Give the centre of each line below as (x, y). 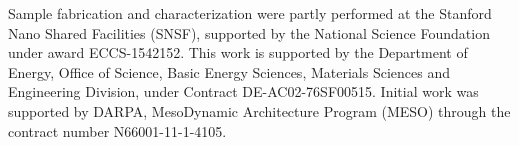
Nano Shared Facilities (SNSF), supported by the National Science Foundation (249, 32)
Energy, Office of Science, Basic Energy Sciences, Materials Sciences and (229, 71)
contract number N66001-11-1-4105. (117, 130)
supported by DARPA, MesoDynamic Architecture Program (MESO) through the (259, 110)
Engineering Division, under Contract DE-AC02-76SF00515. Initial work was (243, 91)
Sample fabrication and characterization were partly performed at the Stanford (250, 13)
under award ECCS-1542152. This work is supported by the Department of (238, 52)
